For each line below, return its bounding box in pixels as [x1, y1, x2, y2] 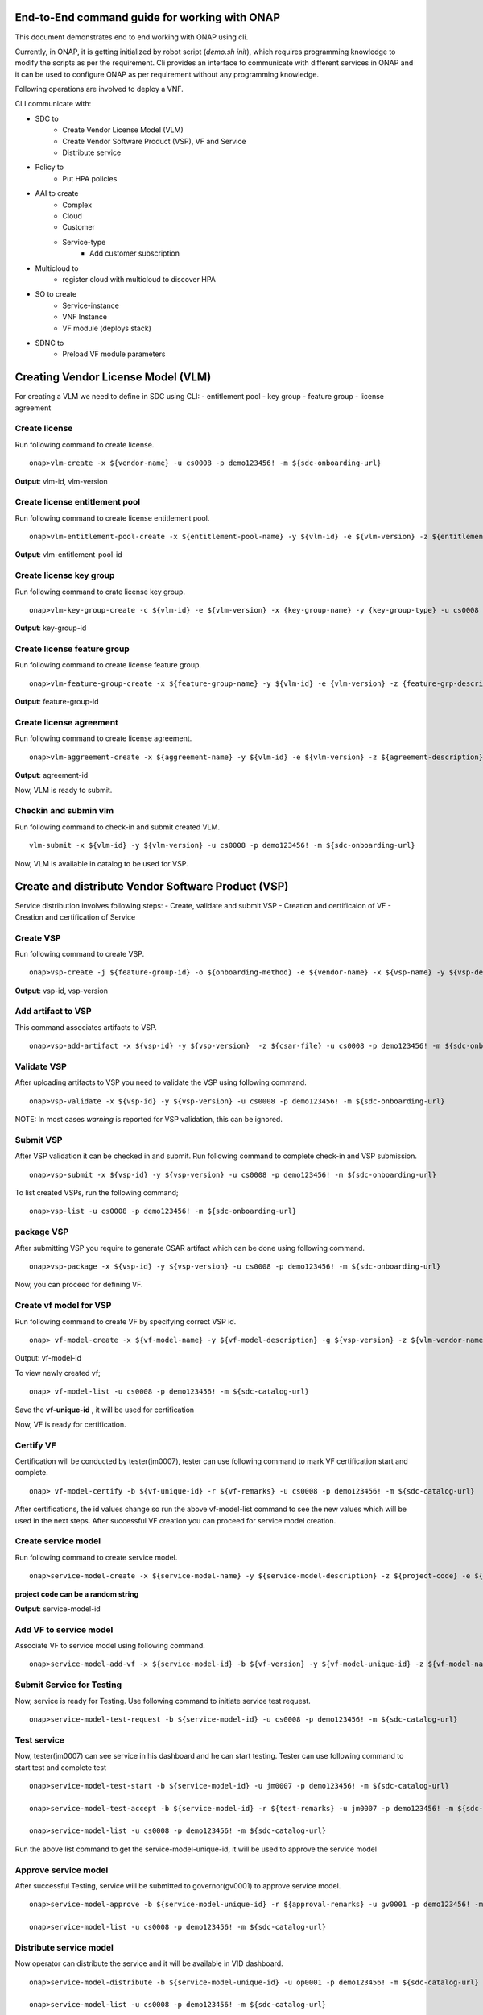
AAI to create [35, 189, 79, 198]
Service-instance [62, 301, 120, 310]
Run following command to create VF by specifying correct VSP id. [14, 1316, 237, 1326]
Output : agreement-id [14, 771, 89, 780]
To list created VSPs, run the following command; [14, 1188, 179, 1198]
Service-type [62, 237, 106, 247]
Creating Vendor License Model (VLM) [14, 371, 212, 384]
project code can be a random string [14, 1589, 139, 1599]
